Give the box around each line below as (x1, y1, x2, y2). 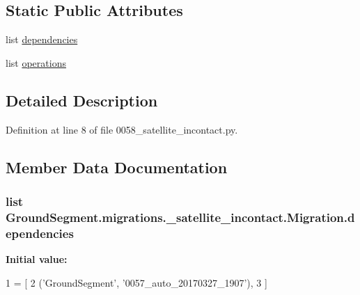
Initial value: (6, 252, 68, 266)
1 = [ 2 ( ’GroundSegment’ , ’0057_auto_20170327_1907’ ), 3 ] (6, 275, 267, 289)
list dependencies (6, 32, 78, 47)
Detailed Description (6, 89, 158, 111)
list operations (6, 55, 66, 70)
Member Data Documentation (6, 156, 228, 177)
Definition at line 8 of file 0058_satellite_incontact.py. (6, 122, 238, 136)
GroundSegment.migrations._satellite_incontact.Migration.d (6, 208, 355, 225)
